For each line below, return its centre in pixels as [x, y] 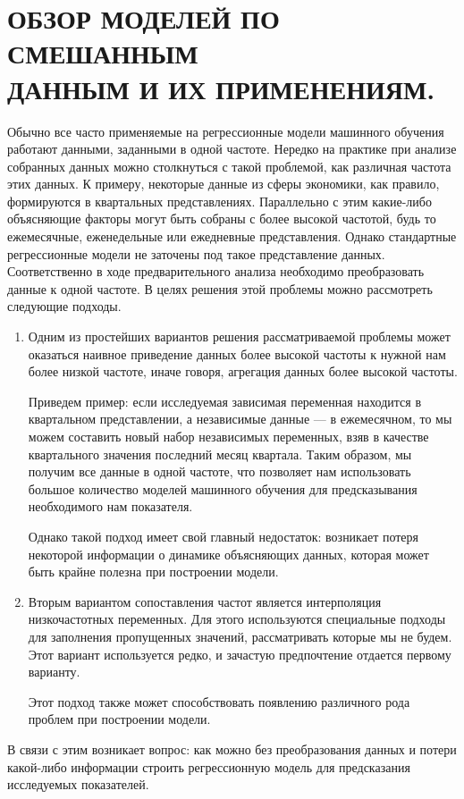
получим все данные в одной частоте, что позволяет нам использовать [219, 471]
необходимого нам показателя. [110, 506]
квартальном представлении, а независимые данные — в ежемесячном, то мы [240, 419]
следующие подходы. [64, 306]
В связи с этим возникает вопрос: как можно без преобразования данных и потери [232, 749]
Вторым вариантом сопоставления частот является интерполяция [205, 601]
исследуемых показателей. [78, 784]
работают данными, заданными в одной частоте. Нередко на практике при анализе [232, 149]
